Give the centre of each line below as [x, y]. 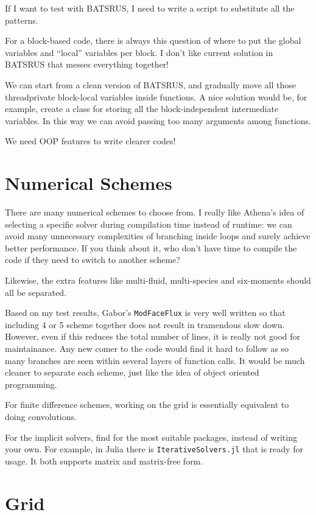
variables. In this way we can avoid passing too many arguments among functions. [158, 120]
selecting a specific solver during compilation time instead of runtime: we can [149, 224]
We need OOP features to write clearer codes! [90, 141]
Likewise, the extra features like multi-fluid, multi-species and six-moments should [158, 280]
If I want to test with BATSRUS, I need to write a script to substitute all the [150, 8]
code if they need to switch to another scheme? [93, 260]
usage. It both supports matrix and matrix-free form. [104, 461]
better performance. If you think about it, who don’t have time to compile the [151, 247]
